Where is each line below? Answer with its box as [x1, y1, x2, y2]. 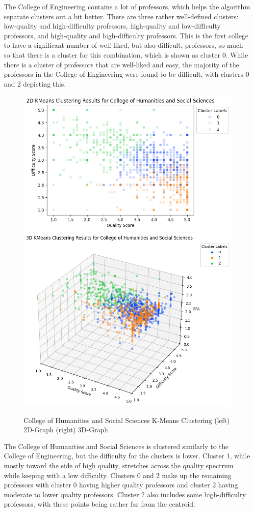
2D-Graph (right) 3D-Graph [24, 424, 108, 435]
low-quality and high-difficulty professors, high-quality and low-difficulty [4, 21, 221, 31]
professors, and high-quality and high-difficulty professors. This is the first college [4, 30, 249, 40]
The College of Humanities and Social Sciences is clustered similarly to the [4, 441, 229, 451]
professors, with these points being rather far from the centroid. [4, 499, 195, 509]
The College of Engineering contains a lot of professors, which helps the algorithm [4, 1, 251, 11]
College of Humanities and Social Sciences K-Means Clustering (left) [24, 415, 229, 425]
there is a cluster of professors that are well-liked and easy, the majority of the [4, 59, 239, 69]
